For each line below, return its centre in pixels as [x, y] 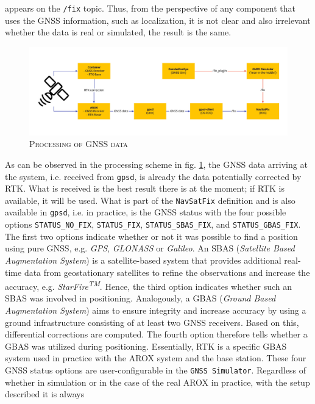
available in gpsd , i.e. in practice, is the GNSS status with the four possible [146, 212]
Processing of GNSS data [79, 144]
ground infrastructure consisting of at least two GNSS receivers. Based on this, [152, 322]
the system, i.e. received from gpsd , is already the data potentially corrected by [153, 176]
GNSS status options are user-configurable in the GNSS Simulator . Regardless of [155, 370]
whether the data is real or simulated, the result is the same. [118, 32]
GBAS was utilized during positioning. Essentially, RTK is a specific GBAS [146, 346]
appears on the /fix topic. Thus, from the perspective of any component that [150, 8]
